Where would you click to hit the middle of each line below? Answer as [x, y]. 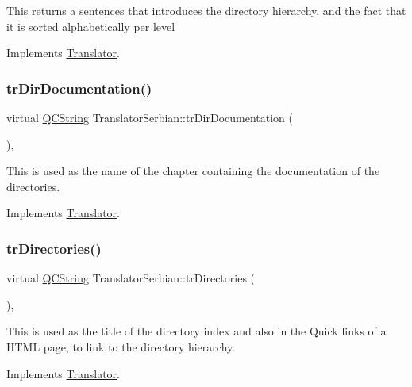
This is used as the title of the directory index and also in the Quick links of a [196, 331]
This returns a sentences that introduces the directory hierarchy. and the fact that [206, 10]
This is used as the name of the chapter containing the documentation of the [193, 171]
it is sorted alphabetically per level [91, 26]
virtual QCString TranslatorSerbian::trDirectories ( [131, 278]
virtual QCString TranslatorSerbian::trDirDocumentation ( [150, 117]
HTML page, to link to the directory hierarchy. [121, 346]
